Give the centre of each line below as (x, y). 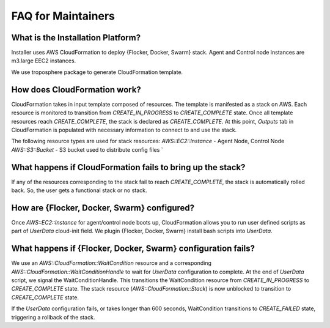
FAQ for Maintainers (63, 16)
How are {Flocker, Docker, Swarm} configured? (103, 208)
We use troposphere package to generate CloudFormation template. (97, 72)
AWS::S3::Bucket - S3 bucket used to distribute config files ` (87, 149)
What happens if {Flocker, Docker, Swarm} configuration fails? (133, 249)
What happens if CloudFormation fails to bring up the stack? (128, 167)
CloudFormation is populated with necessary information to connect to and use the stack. (124, 130)
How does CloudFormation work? (76, 90)
